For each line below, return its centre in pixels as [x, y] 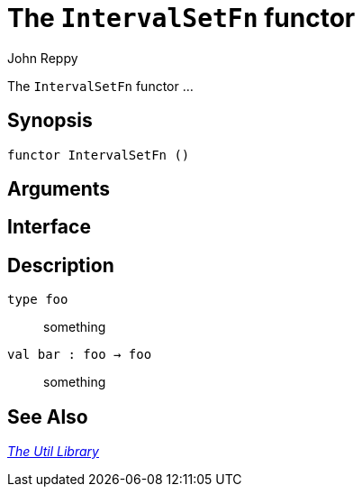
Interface [49, 227]
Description [61, 265]
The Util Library [53, 452]
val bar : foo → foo [80, 355]
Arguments [59, 189]
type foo [38, 300]
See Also [48, 416]
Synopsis [50, 121]
